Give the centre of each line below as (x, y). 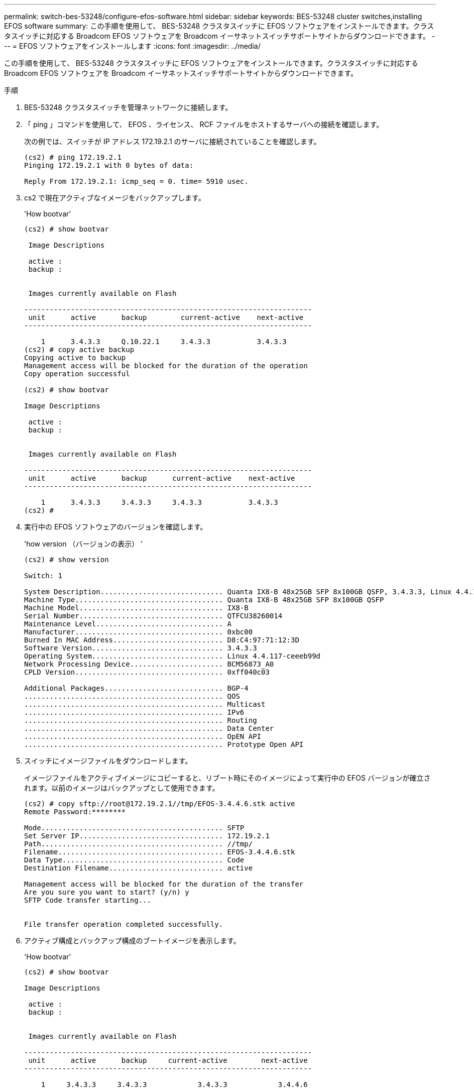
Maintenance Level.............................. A (128, 624)
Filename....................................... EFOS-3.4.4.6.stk (160, 852)
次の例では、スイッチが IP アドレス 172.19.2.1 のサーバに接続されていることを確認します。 (172, 141)
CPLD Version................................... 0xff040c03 (147, 672)
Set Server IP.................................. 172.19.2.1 (147, 836)
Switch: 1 (43, 576)
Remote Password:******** (75, 812)
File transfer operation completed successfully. (124, 924)
